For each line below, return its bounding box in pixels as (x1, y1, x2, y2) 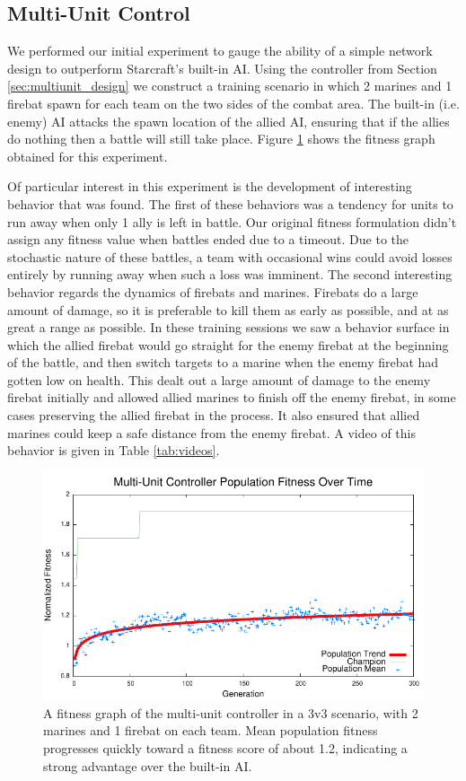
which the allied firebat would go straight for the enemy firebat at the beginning (7, 335, 449, 354)
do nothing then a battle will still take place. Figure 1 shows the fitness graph (7, 129, 435, 148)
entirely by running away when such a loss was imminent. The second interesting (7, 265, 453, 284)
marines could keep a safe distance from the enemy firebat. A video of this (7, 423, 416, 442)
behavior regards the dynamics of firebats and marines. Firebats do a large (7, 282, 418, 301)
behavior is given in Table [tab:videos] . (7, 441, 220, 460)
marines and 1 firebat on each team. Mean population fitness (43, 721, 378, 740)
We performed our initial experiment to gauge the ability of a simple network (7, 41, 433, 60)
